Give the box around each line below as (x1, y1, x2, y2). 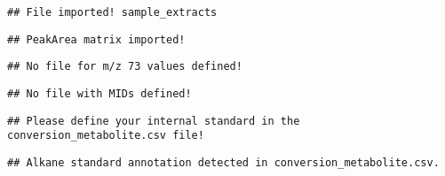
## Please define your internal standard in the (7, 114, 300, 127)
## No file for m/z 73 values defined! (7, 60, 242, 73)
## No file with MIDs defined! (7, 87, 192, 100)
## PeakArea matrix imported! (7, 33, 186, 46)
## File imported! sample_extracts (7, 6, 218, 19)
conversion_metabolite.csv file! (7, 129, 204, 142)
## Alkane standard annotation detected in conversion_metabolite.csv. (7, 156, 440, 169)
